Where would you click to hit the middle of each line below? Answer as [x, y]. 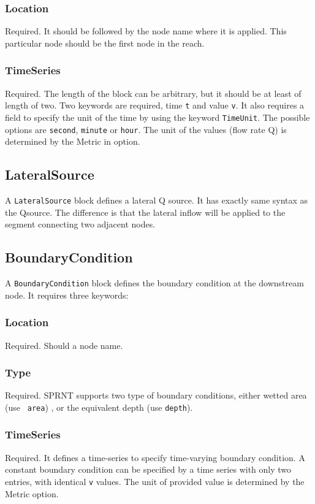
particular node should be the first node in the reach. [105, 43]
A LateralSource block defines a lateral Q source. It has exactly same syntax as [157, 200]
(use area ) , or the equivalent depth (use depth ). [99, 407]
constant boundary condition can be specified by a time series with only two [148, 469]
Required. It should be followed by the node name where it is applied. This [146, 31]
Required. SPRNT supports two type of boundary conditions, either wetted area [156, 395]
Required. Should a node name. [64, 345]
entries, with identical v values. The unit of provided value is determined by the [155, 481]
